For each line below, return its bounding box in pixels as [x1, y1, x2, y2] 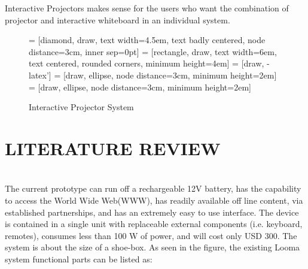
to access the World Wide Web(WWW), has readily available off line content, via [5, 194, 303, 207]
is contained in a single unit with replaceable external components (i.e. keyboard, [5, 217, 303, 230]
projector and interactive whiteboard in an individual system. [5, 13, 230, 26]
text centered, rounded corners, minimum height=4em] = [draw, [29, 57, 264, 69]
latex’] [29, 68, 51, 81]
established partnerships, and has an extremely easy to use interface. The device [5, 205, 299, 218]
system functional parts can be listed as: [5, 253, 153, 265]
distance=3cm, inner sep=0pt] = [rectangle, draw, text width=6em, [29, 45, 277, 58]
